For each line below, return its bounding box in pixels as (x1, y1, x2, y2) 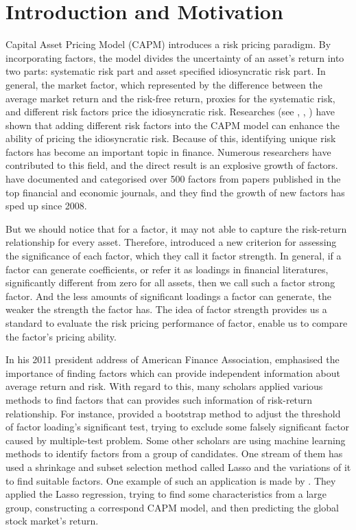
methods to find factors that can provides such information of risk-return (5, 392, 313, 406)
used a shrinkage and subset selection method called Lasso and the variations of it (5, 459, 351, 474)
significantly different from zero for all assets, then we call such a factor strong (5, 275, 335, 290)
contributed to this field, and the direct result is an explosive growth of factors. (5, 158, 338, 172)
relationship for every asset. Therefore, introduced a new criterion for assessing (5, 235, 337, 249)
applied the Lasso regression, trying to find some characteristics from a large (5, 487, 327, 501)
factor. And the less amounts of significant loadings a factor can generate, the (5, 288, 331, 303)
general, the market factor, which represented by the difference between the (5, 77, 322, 91)
